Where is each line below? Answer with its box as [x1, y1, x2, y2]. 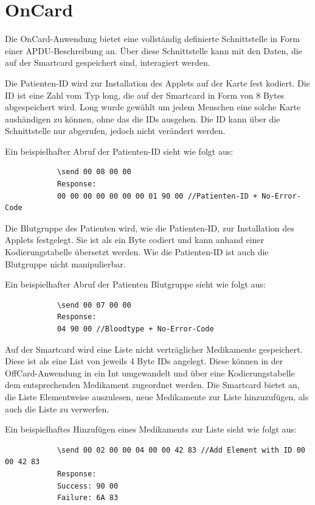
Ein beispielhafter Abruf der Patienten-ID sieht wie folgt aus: [5, 144, 234, 157]
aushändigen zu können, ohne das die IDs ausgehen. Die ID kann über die [5, 112, 280, 125]
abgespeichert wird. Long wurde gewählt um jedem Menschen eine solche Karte [5, 101, 301, 113]
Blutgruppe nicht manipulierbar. [5, 257, 126, 270]
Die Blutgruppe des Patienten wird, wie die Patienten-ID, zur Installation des [5, 221, 294, 234]
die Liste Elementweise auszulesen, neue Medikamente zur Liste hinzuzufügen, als [5, 390, 309, 403]
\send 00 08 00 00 [57, 168, 131, 177]
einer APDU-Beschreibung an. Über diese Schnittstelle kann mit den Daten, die [5, 44, 302, 57]
